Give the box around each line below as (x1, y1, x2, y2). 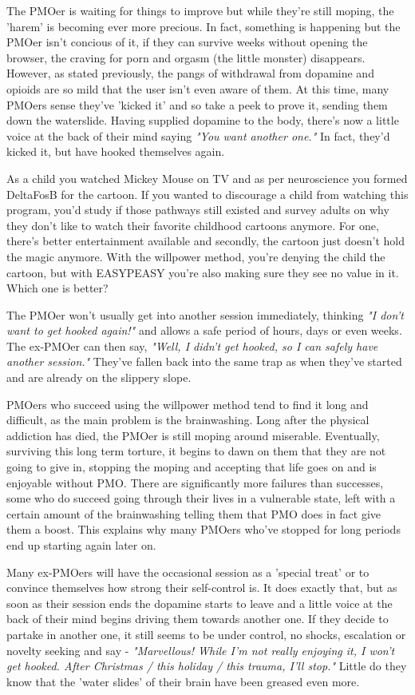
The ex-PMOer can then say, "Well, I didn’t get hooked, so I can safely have (6, 337, 378, 354)
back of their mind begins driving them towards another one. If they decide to (6, 610, 389, 627)
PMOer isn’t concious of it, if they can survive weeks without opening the (6, 34, 368, 50)
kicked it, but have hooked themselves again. (6, 143, 225, 160)
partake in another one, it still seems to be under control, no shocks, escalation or (6, 625, 406, 642)
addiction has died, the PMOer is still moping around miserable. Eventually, (6, 427, 380, 443)
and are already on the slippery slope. (6, 369, 192, 386)
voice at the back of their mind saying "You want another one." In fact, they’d (6, 127, 390, 144)
